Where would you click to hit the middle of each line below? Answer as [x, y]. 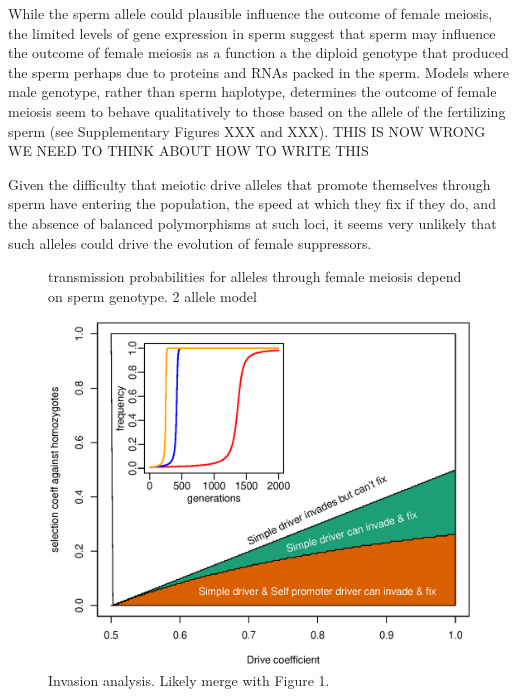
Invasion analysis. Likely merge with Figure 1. [189, 680]
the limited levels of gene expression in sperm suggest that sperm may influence [252, 32]
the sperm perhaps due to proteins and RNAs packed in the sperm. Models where [258, 71]
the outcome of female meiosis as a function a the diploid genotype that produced [258, 52]
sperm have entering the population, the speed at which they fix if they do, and [252, 203]
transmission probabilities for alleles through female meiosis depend [255, 276]
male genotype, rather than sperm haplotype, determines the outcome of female [252, 91]
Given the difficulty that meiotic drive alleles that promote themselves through [249, 183]
